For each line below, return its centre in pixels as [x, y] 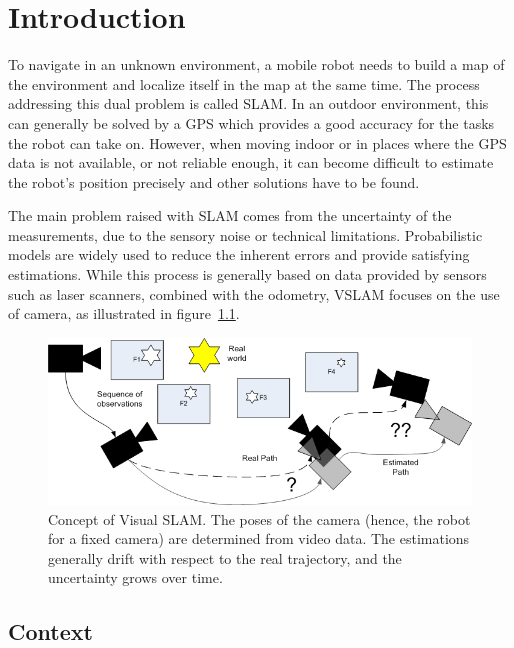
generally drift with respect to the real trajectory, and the [225, 557]
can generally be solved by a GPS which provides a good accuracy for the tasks [251, 122]
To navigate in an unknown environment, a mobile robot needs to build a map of [256, 64]
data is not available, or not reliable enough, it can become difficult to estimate [251, 162]
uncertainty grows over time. [135, 577]
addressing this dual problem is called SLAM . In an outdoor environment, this [248, 103]
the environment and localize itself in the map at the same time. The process [244, 83]
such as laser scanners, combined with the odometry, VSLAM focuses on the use [254, 293]
